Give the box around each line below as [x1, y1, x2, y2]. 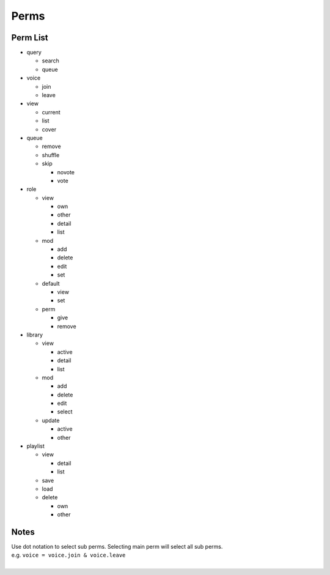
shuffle [42, 151, 60, 158]
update [42, 417, 60, 424]
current [42, 108, 61, 116]
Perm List [11, 32, 48, 43]
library [26, 331, 43, 338]
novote [57, 168, 75, 176]
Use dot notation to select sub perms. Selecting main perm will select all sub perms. [11, 543, 223, 551]
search [42, 57, 59, 64]
